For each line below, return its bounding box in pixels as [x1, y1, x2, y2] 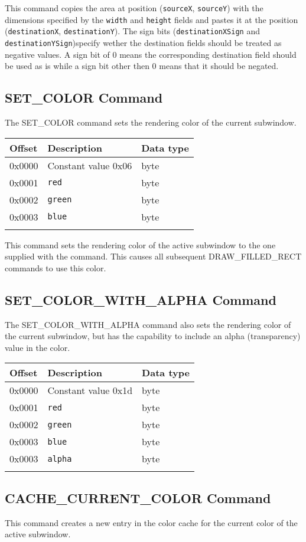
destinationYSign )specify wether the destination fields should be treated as [5, 36, 282, 48]
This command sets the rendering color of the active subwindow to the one [5, 238, 276, 251]
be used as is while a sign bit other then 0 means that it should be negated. [5, 60, 279, 72]
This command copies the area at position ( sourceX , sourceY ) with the [5, 2, 263, 14]
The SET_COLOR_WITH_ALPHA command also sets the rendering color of [5, 318, 291, 330]
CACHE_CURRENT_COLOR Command [5, 488, 271, 507]
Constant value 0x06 [47, 158, 132, 172]
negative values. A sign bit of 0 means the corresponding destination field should [5, 48, 297, 60]
